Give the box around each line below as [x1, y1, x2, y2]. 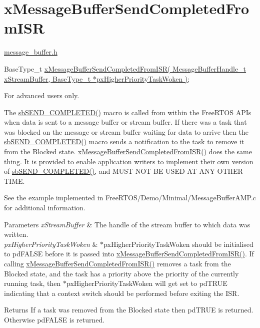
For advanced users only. [4, 90, 79, 101]
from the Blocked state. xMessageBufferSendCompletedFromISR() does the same [4, 146, 252, 157]
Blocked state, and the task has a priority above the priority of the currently [4, 268, 239, 278]
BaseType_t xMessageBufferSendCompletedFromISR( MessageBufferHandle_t [4, 63, 246, 74]
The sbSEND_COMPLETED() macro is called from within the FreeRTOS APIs [4, 107, 251, 117]
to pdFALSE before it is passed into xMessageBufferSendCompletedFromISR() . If [4, 248, 254, 259]
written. [4, 229, 28, 239]
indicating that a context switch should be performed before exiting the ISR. [4, 287, 239, 298]
